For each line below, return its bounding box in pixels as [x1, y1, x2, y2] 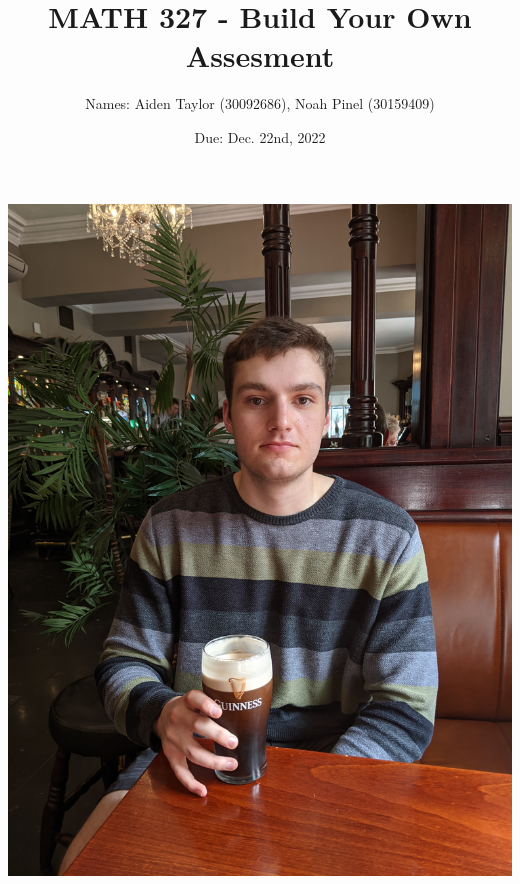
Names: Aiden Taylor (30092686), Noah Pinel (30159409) [85, 93, 435, 114]
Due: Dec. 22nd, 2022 [194, 126, 326, 147]
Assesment [185, 35, 335, 76]
